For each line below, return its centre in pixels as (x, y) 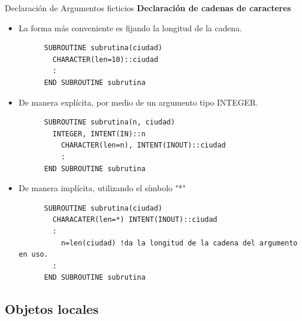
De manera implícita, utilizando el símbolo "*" (102, 188)
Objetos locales (52, 309)
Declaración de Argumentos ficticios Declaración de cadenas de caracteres (148, 8)
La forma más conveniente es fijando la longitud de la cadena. (130, 27)
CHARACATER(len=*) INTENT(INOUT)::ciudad (135, 220)
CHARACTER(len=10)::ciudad (106, 59)
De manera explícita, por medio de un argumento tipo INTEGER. (138, 102)
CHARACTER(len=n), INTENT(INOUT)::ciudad (143, 145)
